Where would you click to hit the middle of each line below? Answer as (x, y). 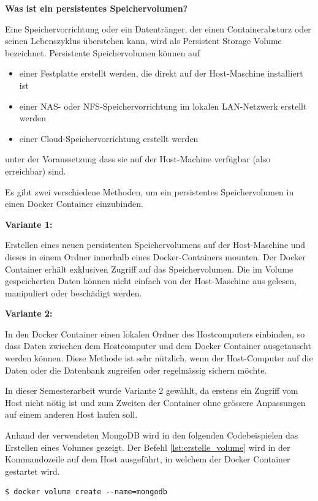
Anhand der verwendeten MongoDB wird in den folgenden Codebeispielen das (152, 435)
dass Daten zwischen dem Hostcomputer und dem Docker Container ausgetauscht (158, 346)
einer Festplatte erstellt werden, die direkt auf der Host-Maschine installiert (161, 73)
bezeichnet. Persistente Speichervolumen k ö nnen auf (103, 52)
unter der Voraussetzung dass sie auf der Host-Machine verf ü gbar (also (138, 159)
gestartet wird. (32, 471)
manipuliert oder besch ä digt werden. (74, 292)
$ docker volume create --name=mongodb (86, 492)
